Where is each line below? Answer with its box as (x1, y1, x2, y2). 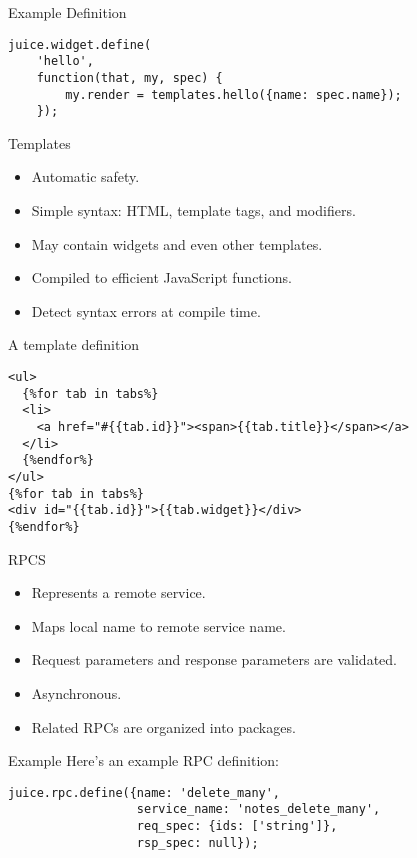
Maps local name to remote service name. (31, 615, 286, 636)
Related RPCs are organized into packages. (31, 716, 296, 737)
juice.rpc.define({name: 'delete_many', (8, 785, 281, 800)
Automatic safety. (31, 166, 140, 187)
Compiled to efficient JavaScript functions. (31, 267, 292, 288)
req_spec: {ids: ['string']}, (136, 819, 338, 834)
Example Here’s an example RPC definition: (8, 750, 279, 771)
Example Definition (8, 2, 127, 22)
